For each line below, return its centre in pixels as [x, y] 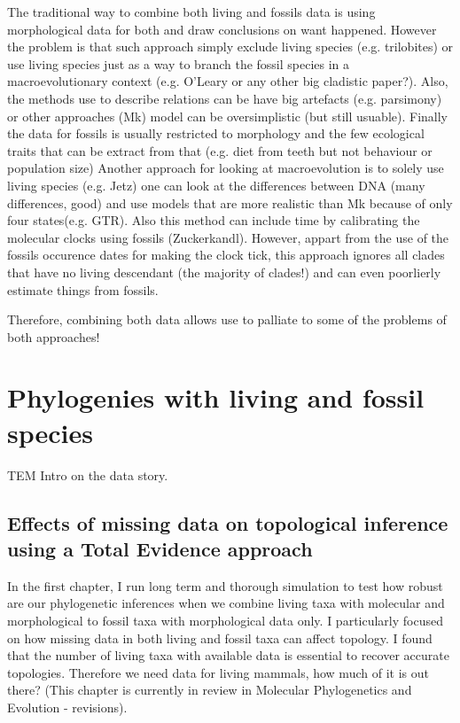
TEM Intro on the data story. [88, 474]
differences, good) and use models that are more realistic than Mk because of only [230, 202]
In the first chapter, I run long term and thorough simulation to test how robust [225, 585]
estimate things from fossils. [83, 289]
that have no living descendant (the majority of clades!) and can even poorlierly [224, 272]
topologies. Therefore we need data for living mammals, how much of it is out [218, 672]
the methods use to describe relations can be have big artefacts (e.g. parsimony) [225, 98]
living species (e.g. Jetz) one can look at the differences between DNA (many [216, 185]
